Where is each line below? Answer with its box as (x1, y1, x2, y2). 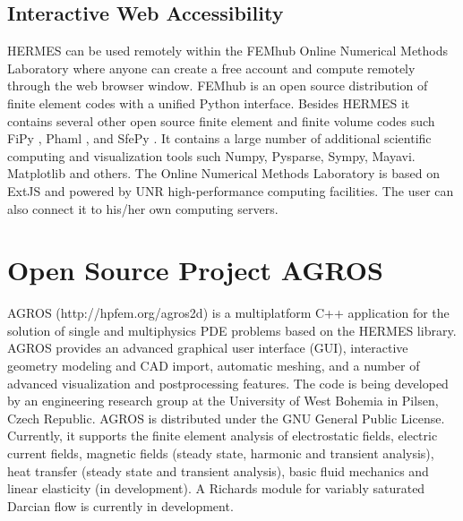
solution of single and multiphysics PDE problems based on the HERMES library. (7, 320, 457, 339)
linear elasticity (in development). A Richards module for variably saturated (7, 479, 425, 498)
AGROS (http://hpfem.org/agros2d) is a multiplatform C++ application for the (7, 303, 450, 322)
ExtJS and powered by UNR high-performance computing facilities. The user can (7, 181, 454, 200)
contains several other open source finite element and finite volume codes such (7, 111, 435, 130)
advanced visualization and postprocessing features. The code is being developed (7, 373, 449, 392)
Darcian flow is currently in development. (7, 496, 234, 515)
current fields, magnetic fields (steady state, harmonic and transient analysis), (7, 444, 434, 463)
